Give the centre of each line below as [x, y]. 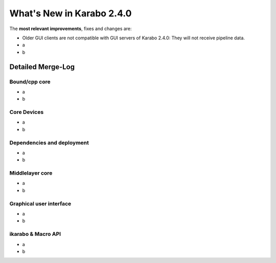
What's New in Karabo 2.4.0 [71, 13]
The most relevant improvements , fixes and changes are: [71, 29]
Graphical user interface [40, 203]
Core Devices [27, 112]
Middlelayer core [31, 173]
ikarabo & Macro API [35, 234]
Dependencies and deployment [49, 142]
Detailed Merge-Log [42, 67]
